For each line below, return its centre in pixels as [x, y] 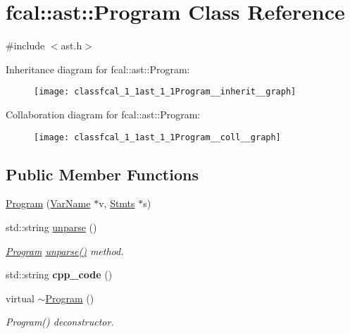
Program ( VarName [48, 203]
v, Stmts [117, 203]
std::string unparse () [51, 227]
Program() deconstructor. [60, 322]
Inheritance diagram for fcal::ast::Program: [98, 69]
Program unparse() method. [65, 251]
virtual [20, 298]
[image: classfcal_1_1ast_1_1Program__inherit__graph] [165, 92]
